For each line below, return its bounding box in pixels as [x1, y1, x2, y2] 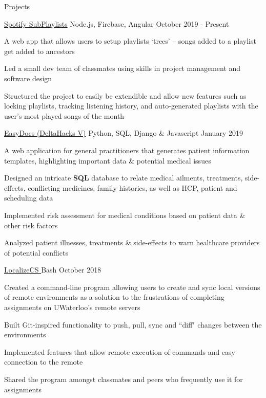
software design [4, 73, 52, 83]
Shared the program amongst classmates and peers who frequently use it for [4, 374, 243, 385]
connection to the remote [4, 356, 83, 367]
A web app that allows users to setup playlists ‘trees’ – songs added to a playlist [4, 35, 256, 46]
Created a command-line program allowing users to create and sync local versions [4, 281, 260, 292]
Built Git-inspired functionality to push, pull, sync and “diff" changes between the [4, 319, 262, 330]
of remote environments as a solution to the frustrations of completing [4, 292, 224, 302]
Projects [4, 1, 30, 11]
